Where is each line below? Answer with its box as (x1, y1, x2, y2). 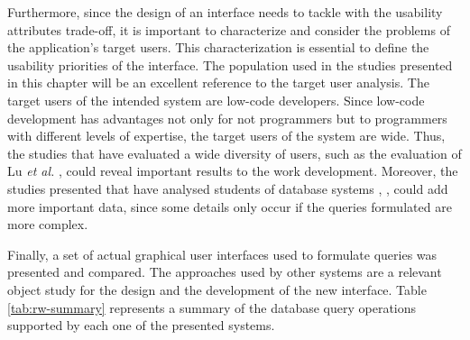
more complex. (7, 215, 88, 234)
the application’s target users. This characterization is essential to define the (7, 38, 429, 57)
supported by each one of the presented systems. (7, 316, 275, 335)
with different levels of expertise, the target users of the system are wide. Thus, (7, 126, 446, 145)
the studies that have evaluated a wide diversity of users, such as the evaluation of (7, 143, 462, 162)
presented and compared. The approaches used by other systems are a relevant (7, 262, 442, 281)
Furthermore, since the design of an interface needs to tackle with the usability (7, 3, 443, 21)
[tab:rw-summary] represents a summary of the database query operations (7, 298, 417, 317)
